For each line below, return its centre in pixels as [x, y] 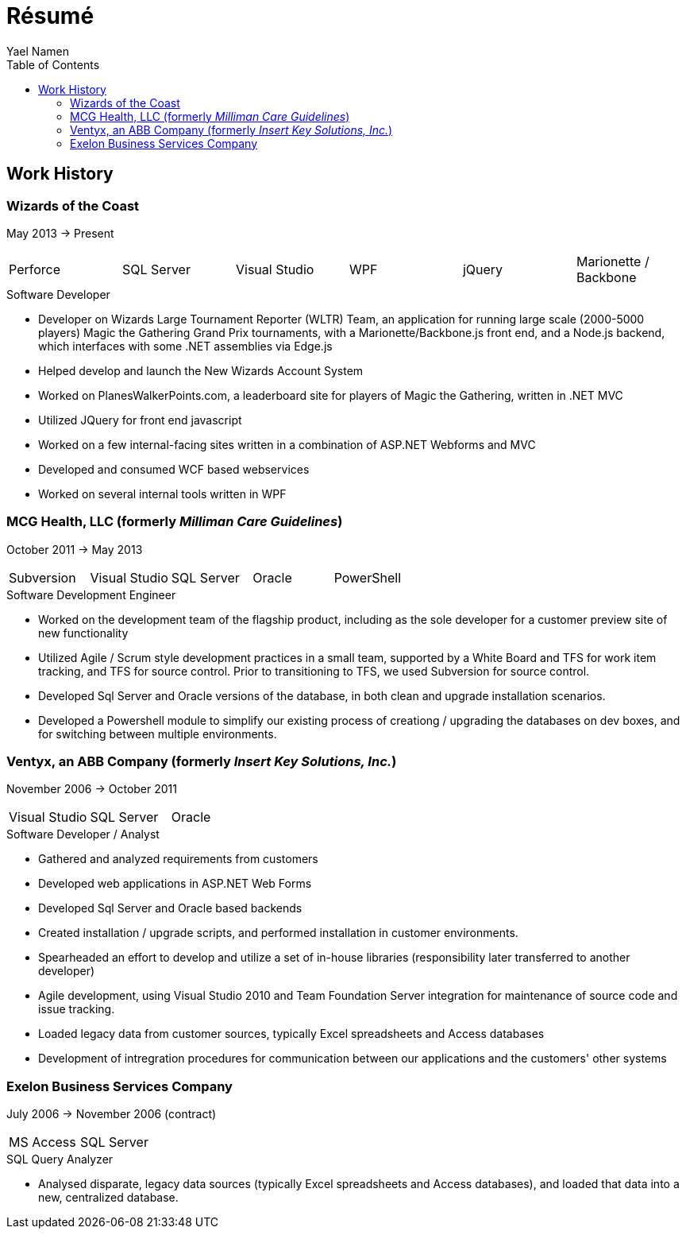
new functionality [83, 633]
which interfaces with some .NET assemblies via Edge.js [185, 346]
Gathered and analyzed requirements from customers [178, 859]
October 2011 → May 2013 [75, 549]
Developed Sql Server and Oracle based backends [170, 908]
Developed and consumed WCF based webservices [174, 469]
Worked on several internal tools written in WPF [162, 494]
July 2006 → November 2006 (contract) [112, 1114]
